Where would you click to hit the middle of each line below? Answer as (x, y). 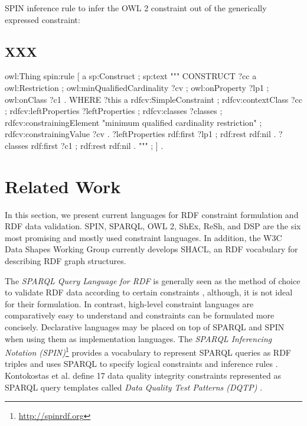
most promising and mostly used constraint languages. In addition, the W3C (143, 237)
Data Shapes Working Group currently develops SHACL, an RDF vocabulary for (151, 249)
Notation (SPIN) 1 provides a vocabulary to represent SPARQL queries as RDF (148, 351)
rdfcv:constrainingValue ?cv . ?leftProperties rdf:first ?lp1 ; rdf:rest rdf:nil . (141, 134)
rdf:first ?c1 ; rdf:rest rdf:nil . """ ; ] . (97, 145)
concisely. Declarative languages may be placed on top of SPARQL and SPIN (145, 327)
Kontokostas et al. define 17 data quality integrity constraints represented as (143, 375)
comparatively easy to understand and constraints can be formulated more (140, 315)
